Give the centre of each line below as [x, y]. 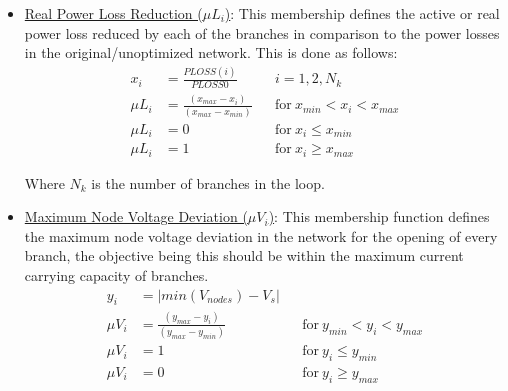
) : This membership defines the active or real [362, 13]
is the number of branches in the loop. [208, 182]
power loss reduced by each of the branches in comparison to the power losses [262, 32]
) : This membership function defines [379, 216]
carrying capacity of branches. [116, 274]
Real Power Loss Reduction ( [113, 13]
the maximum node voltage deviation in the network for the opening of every [261, 235]
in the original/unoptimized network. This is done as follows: [211, 52]
